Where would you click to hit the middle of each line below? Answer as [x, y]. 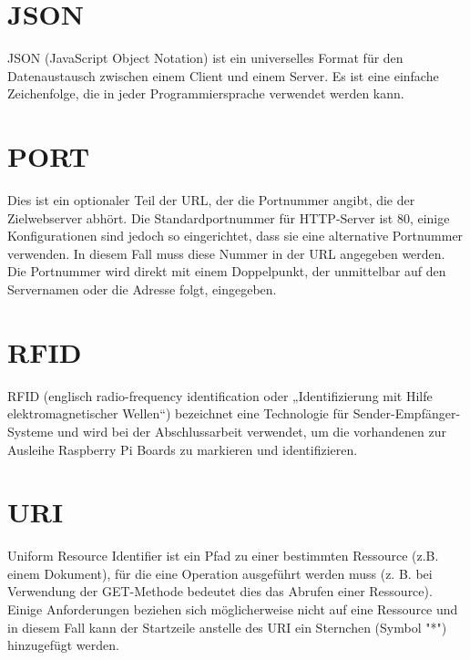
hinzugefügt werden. [63, 645]
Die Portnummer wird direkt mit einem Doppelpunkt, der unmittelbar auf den [227, 271]
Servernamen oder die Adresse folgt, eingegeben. [142, 289]
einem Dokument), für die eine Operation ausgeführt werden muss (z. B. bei [220, 573]
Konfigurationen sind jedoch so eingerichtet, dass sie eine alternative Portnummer [235, 236]
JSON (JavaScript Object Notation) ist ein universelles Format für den [205, 58]
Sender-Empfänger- [407, 413]
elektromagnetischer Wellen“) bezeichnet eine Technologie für [179, 413]
